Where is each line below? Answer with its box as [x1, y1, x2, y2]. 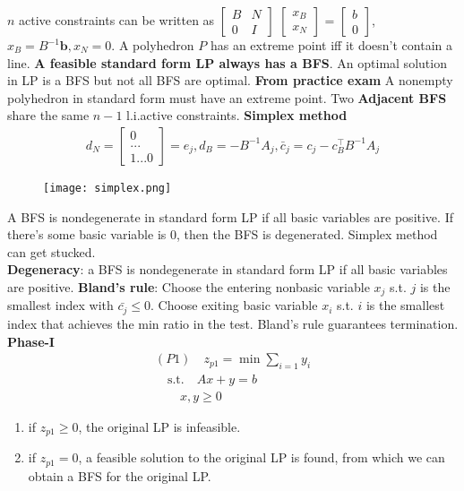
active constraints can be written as [19, 11, 215, 29]
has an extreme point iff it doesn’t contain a [210, 36, 453, 54]
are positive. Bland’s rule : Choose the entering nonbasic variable [7, 278, 370, 297]
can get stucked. [7, 242, 96, 261]
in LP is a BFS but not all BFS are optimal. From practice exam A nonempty [7, 71, 453, 90]
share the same [7, 106, 90, 125]
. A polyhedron [111, 36, 194, 54]
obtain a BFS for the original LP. [28, 466, 211, 485]
